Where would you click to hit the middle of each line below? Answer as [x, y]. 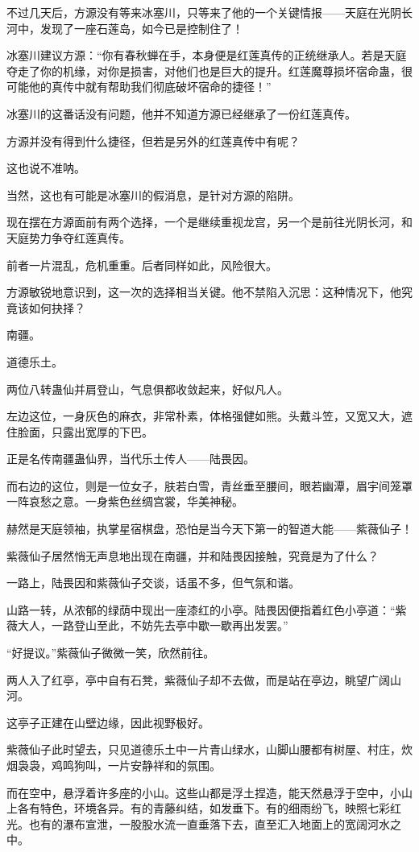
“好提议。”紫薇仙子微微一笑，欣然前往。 [111, 653]
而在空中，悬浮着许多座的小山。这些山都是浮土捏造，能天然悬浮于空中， [198, 792]
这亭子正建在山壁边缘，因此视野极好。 [108, 722]
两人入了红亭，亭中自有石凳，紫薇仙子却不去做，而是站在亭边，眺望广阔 [198, 679]
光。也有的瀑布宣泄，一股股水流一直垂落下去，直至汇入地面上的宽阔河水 [198, 823]
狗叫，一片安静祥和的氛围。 [147, 765]
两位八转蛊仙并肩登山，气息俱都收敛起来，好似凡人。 [147, 389]
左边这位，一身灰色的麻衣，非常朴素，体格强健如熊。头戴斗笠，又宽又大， [204, 416]
